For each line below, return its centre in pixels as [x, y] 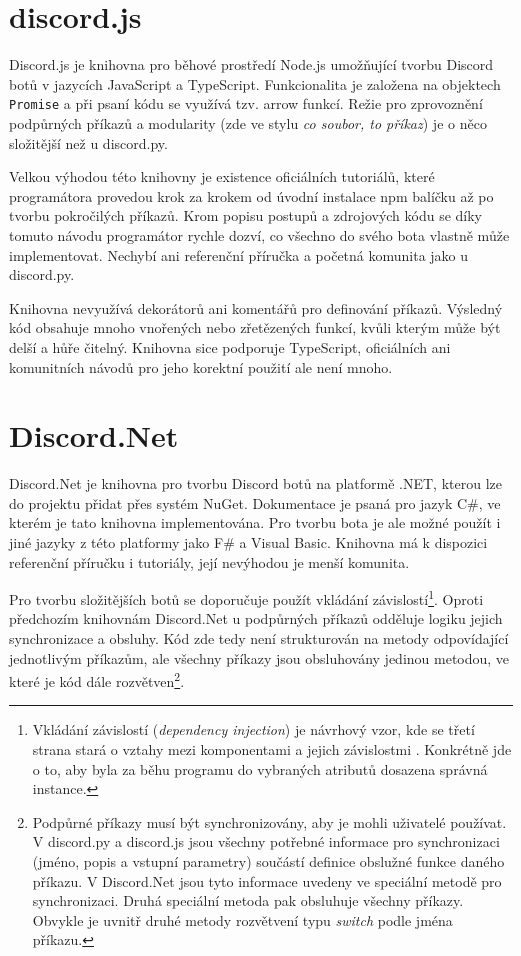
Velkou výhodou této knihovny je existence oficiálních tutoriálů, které [222, 176]
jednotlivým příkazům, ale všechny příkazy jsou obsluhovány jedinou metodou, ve [259, 657]
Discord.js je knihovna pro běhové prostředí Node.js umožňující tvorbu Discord [251, 64]
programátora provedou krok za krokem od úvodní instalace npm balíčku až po [251, 195]
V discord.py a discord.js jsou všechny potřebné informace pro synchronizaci [266, 841]
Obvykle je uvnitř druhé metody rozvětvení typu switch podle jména [242, 919]
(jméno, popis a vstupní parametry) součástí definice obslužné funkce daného [268, 861]
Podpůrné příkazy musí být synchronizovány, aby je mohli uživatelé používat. [269, 821]
